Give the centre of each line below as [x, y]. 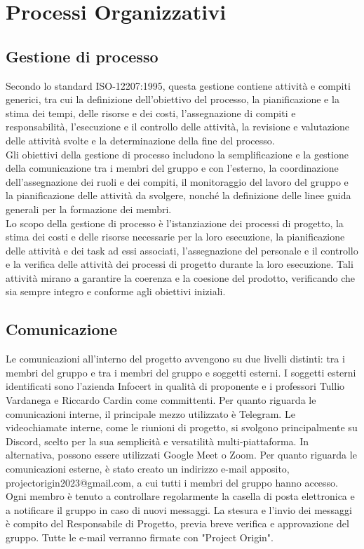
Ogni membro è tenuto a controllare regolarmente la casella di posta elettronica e [180, 496]
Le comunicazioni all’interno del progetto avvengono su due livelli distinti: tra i [175, 359]
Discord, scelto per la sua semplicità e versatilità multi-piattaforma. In [157, 441]
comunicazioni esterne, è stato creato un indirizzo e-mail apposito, [148, 469]
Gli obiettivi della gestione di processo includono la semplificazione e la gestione [177, 154]
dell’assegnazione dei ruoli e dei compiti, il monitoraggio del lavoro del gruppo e [177, 181]
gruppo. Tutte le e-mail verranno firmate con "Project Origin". [140, 537]
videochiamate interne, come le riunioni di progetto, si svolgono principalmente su [182, 427]
